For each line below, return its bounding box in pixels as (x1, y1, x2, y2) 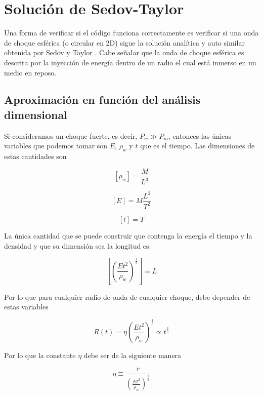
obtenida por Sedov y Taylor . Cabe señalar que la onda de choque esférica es (4, 47, 244, 58)
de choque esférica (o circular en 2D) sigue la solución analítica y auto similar (4, 37, 245, 48)
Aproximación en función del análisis (4, 92, 201, 107)
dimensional (4, 106, 67, 122)
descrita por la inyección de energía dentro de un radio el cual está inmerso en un (4, 57, 256, 67)
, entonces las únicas (168, 130, 232, 141)
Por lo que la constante (4, 350, 76, 361)
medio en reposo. (4, 67, 57, 77)
